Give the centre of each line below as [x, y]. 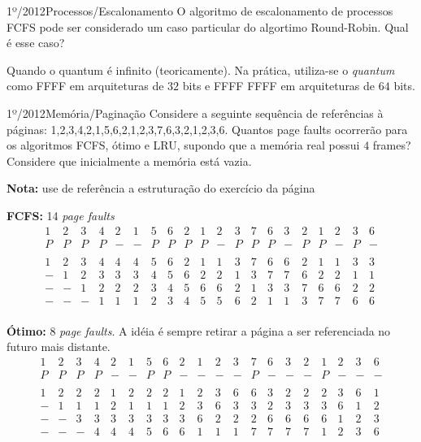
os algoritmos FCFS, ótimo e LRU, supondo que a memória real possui [183, 145]
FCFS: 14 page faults [61, 215]
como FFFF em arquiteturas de [85, 86]
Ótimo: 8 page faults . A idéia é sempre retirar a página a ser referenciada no [199, 330]
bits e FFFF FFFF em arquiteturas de [279, 86]
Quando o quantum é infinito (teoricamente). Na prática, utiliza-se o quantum [201, 69]
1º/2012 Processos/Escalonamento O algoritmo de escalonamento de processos [200, 11]
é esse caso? [36, 43]
